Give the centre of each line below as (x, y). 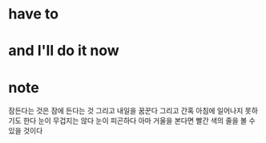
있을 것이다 (26, 131)
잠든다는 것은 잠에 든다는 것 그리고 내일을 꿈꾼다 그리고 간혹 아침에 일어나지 (126, 111)
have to (33, 14)
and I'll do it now (64, 51)
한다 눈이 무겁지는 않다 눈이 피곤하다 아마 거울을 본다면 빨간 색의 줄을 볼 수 (139, 121)
